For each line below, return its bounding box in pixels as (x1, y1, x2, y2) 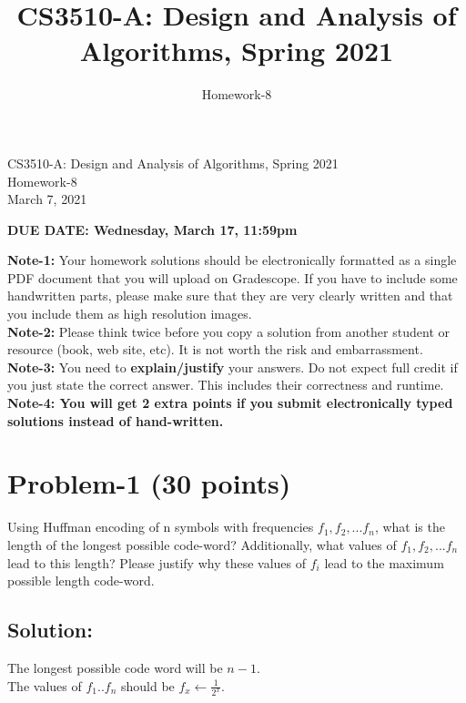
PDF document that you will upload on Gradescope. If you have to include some (7, 268, 458, 287)
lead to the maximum (324, 553, 444, 572)
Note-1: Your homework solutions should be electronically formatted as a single (7, 250, 457, 270)
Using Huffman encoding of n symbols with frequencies (7, 517, 314, 536)
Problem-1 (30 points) (7, 464, 291, 502)
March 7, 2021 (7, 189, 87, 209)
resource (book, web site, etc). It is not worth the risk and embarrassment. (7, 340, 423, 359)
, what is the (374, 517, 445, 536)
